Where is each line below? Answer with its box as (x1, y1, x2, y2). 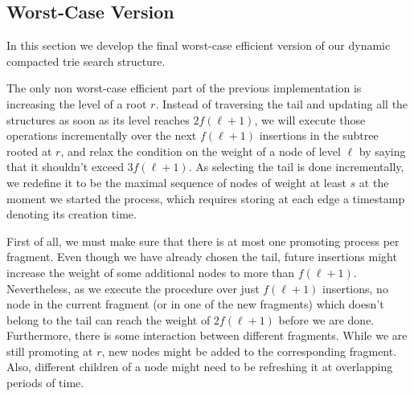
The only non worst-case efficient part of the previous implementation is (6, 80, 362, 96)
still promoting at (6, 342, 93, 359)
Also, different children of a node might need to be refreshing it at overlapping (6, 358, 393, 375)
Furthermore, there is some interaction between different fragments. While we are (6, 327, 408, 344)
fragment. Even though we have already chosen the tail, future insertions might (6, 248, 397, 265)
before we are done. (278, 311, 375, 328)
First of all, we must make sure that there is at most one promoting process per (6, 232, 400, 249)
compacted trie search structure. (6, 52, 166, 69)
